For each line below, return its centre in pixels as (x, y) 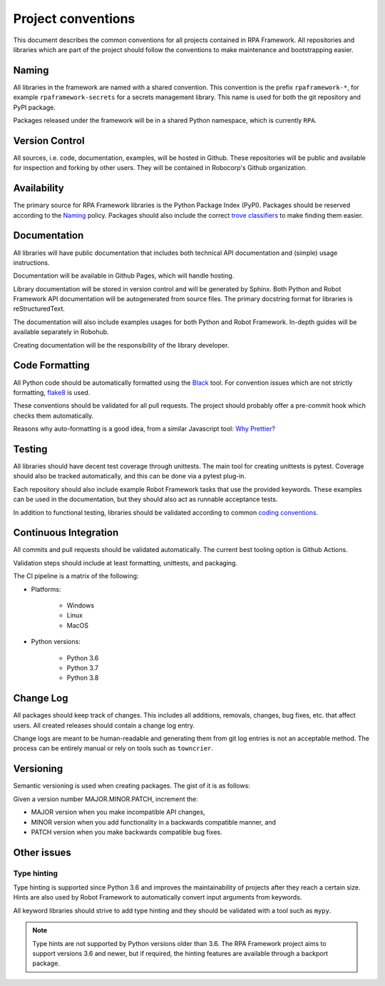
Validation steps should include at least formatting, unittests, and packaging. (125, 563)
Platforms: (46, 589)
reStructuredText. (39, 309)
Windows (81, 605)
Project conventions (74, 19)
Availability (38, 188)
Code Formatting (51, 365)
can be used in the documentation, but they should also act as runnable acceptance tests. (145, 499)
